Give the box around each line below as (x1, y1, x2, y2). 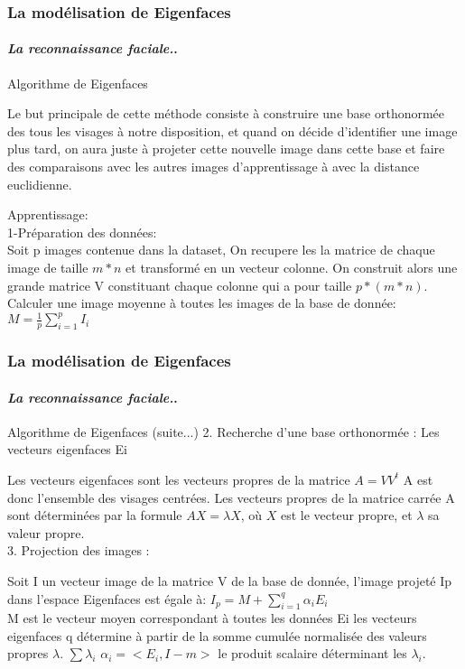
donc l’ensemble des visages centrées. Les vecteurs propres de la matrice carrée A (7, 488, 455, 506)
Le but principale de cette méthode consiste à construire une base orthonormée (7, 104, 445, 123)
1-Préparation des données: (7, 222, 157, 241)
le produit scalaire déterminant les (218, 644, 407, 663)
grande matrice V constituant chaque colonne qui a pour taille (7, 275, 352, 294)
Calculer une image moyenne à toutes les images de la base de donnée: (7, 293, 396, 312)
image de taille (7, 257, 88, 276)
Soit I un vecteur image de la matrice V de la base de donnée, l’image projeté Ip (7, 571, 452, 590)
